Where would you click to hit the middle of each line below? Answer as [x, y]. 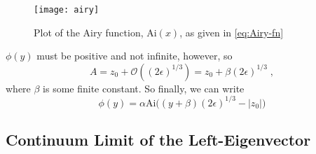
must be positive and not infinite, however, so [135, 56]
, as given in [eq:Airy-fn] [232, 32]
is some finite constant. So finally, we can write [144, 88]
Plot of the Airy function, [89, 32]
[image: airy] [67, 10]
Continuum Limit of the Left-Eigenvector [158, 140]
